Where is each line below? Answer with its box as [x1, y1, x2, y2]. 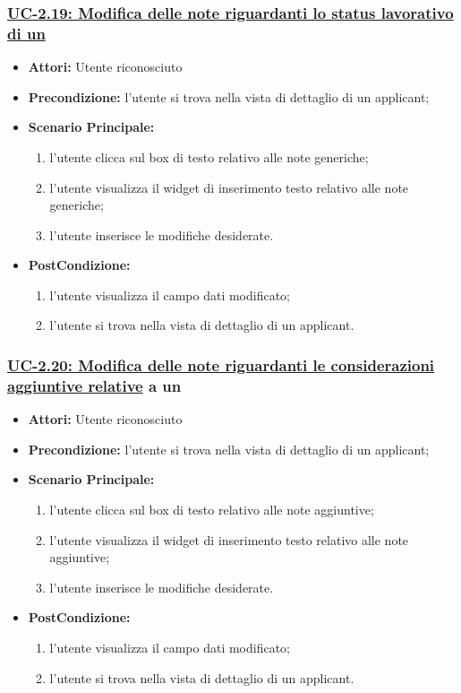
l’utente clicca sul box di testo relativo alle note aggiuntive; [49, 500, 374, 518]
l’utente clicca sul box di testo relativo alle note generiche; [49, 147, 369, 166]
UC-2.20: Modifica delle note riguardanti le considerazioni [7, 354, 435, 376]
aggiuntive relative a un [7, 374, 182, 396]
